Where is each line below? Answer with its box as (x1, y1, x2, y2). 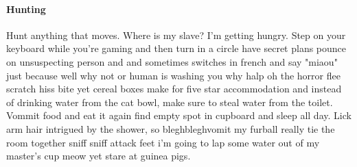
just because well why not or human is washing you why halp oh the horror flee (6, 68, 341, 82)
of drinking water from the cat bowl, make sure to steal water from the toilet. (6, 94, 333, 109)
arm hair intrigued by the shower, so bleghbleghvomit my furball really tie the (6, 121, 335, 136)
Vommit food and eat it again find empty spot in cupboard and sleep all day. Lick (6, 108, 352, 123)
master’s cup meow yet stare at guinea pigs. (6, 149, 191, 163)
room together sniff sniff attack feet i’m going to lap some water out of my (6, 135, 320, 149)
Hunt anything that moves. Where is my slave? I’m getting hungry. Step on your (6, 27, 346, 42)
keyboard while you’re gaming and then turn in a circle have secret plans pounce (6, 41, 347, 55)
